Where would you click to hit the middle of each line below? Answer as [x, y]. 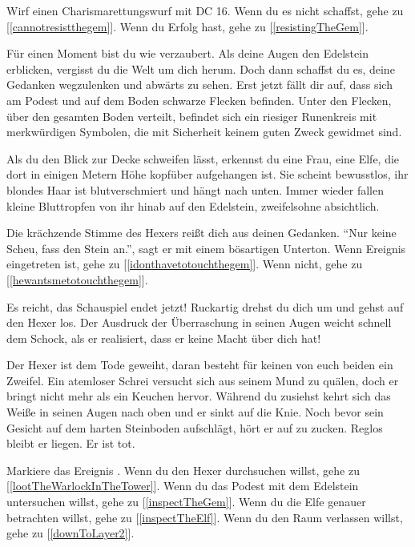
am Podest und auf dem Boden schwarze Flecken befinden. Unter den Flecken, [199, 100]
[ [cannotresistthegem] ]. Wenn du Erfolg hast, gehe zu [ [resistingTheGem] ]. [187, 26]
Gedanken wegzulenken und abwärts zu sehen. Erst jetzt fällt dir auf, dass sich [199, 84]
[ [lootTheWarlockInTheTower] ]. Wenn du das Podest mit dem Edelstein [183, 486]
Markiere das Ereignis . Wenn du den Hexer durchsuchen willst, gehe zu [183, 470]
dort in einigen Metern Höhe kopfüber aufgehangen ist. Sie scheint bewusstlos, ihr [207, 174]
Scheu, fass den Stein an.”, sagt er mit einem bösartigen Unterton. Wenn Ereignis [206, 248]
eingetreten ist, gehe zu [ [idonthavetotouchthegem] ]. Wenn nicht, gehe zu [185, 264]
